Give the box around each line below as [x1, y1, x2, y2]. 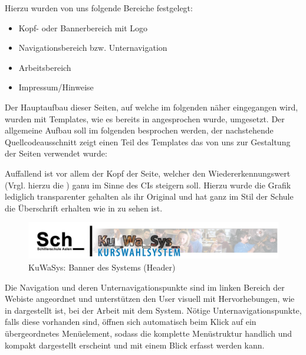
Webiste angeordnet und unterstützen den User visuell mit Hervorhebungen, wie [5, 292, 295, 305]
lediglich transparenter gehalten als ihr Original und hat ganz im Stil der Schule [5, 190, 294, 203]
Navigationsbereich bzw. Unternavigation [18, 41, 167, 54]
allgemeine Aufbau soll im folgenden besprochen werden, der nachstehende [5, 124, 274, 136]
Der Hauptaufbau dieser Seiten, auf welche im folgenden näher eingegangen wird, [5, 100, 298, 113]
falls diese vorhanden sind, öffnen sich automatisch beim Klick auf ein [5, 315, 256, 328]
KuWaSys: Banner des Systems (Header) [28, 261, 176, 273]
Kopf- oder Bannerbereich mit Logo [18, 21, 148, 34]
